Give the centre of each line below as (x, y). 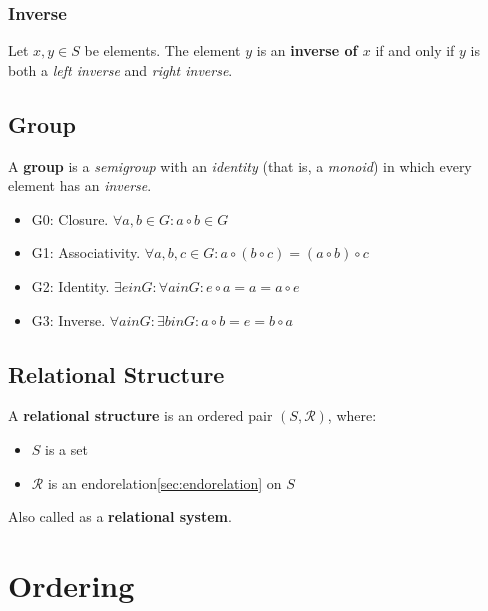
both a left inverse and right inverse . (120, 69)
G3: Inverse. (68, 319)
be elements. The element (162, 50)
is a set (66, 448)
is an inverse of (307, 50)
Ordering (71, 584)
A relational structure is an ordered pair (140, 415)
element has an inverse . (80, 185)
